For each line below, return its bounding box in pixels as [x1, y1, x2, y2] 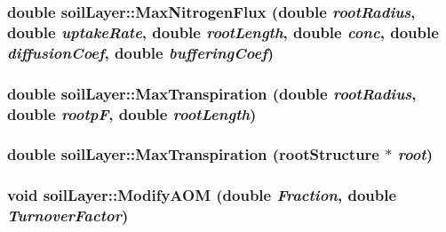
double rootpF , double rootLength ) [7, 102, 257, 124]
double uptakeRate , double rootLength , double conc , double [7, 20, 439, 43]
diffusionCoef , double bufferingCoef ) [7, 41, 275, 63]
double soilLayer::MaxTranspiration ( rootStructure [7, 143, 379, 165]
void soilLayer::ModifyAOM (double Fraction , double [7, 184, 397, 206]
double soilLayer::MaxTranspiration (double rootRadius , [7, 82, 417, 104]
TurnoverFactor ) [7, 204, 129, 227]
